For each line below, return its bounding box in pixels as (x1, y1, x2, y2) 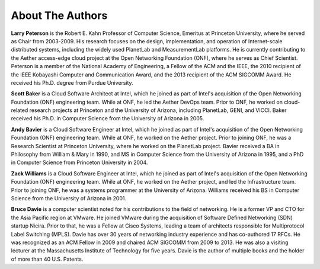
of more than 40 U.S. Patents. (11, 255, 84, 262)
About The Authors (11, 9, 108, 22)
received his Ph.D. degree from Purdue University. (11, 79, 133, 86)
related (11, 107, 28, 114)
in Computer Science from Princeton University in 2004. (11, 159, 148, 166)
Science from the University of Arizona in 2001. (11, 194, 127, 201)
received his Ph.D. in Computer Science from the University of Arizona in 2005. (11, 115, 204, 122)
